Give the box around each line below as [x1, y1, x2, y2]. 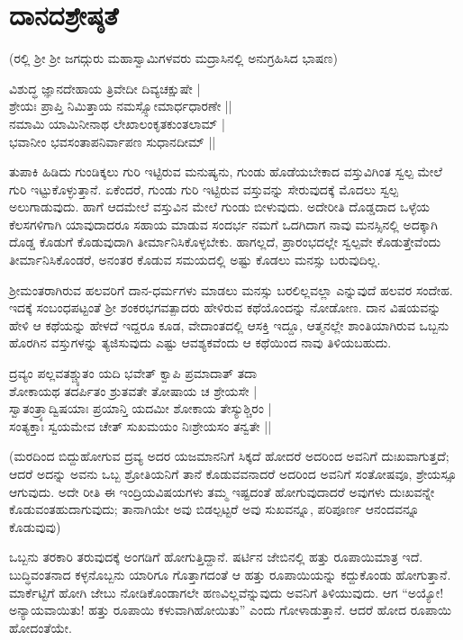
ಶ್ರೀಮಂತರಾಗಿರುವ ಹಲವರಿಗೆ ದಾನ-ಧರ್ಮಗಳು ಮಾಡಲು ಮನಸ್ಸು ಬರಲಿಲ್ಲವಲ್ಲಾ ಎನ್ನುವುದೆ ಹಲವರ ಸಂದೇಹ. [9, 280, 453, 299]
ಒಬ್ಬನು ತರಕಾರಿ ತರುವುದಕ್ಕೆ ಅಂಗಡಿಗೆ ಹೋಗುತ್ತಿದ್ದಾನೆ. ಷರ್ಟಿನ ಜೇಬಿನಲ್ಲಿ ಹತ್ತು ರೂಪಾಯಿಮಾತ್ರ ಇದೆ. [9, 547, 423, 566]
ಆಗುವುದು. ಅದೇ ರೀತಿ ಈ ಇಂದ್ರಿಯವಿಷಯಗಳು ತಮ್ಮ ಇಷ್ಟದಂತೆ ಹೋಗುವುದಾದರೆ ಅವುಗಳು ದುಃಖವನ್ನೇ [9, 482, 435, 500]
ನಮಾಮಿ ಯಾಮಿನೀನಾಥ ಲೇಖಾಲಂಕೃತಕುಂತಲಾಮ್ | [9, 113, 225, 132]
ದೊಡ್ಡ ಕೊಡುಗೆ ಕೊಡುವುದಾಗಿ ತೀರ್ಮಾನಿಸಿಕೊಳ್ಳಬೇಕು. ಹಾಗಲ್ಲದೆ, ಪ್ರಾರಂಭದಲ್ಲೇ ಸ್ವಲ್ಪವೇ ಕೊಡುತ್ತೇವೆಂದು [9, 232, 441, 251]
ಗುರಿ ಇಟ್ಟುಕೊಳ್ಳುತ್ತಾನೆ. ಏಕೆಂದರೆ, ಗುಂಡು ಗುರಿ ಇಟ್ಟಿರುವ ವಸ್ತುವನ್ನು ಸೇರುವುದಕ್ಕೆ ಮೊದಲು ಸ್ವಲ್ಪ [9, 179, 398, 198]
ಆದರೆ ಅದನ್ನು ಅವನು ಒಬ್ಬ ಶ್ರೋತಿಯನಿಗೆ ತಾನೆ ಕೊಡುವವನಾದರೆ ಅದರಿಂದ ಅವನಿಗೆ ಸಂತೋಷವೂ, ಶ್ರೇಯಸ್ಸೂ [9, 464, 458, 482]
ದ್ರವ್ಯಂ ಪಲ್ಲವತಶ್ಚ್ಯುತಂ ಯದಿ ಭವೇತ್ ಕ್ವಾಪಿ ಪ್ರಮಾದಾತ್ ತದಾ [9, 364, 258, 383]
